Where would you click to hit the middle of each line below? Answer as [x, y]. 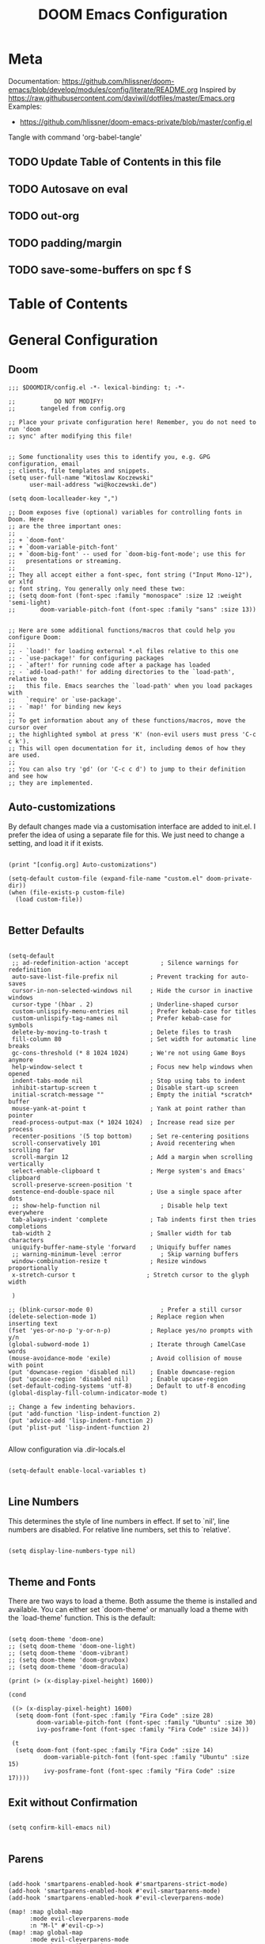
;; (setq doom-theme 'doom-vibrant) [68, 1653]
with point [26, 1365]
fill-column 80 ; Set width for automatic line [134, 1039]
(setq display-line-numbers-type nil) [72, 1551]
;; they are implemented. [51, 783]
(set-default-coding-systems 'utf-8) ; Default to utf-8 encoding [127, 1386]
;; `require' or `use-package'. [65, 700]
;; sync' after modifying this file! [70, 436]
